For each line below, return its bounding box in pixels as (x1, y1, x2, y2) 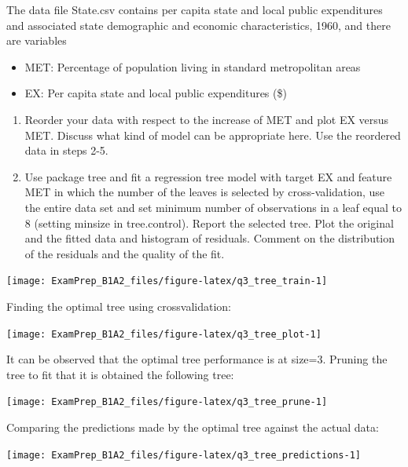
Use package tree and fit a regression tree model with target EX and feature (24, 168, 392, 184)
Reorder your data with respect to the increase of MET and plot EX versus (24, 111, 389, 127)
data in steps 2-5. (24, 142, 108, 159)
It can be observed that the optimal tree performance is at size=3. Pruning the (6, 351, 388, 367)
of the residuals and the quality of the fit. (24, 245, 225, 261)
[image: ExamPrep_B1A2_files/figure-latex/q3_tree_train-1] (6, 275, 328, 287)
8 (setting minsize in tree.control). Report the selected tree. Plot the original (24, 214, 394, 231)
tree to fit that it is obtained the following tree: (6, 366, 234, 382)
